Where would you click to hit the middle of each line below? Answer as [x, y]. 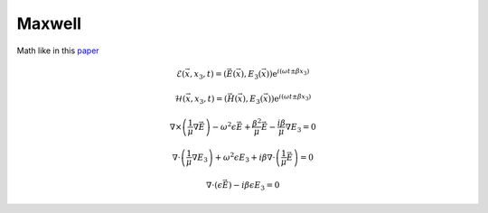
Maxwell [49, 23]
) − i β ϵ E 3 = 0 [254, 186]
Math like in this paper [58, 51]
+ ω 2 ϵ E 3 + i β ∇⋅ [245, 157]
